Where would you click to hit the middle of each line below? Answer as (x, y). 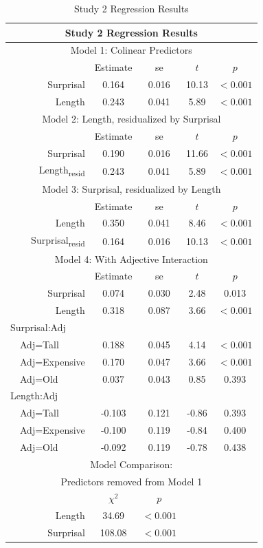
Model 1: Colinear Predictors (131, 50)
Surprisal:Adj (38, 327)
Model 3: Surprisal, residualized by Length (131, 188)
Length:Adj (34, 396)
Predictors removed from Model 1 (131, 481)
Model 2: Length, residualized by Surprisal (131, 118)
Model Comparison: (131, 464)
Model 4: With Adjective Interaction (131, 259)
